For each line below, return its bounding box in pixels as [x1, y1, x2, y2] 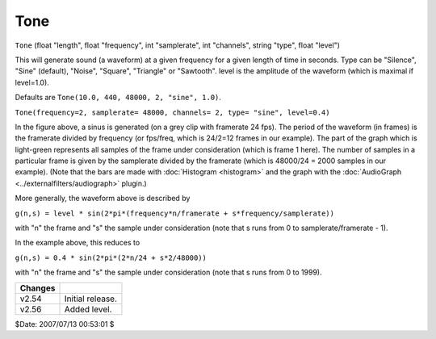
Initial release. [64, 293, 117, 304]
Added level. [64, 303, 112, 315]
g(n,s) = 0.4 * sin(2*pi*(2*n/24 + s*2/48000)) [15, 253, 208, 262]
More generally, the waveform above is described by [15, 194, 191, 203]
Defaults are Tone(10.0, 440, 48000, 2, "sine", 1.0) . [15, 93, 222, 103]
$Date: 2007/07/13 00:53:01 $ [15, 319, 115, 329]
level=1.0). [15, 77, 50, 87]
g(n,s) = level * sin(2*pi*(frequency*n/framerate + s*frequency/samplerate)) [15, 208, 335, 218]
